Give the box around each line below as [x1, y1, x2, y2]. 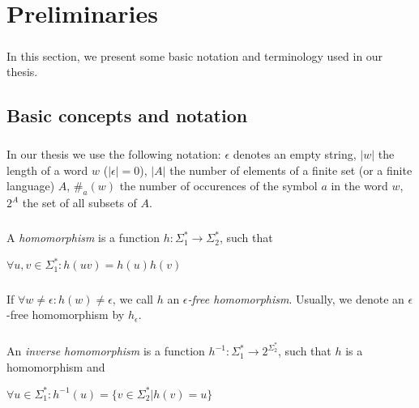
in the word [331, 177, 388, 194]
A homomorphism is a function [6, 229, 160, 246]
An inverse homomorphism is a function [6, 342, 205, 359]
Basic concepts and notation [6, 103, 248, 128]
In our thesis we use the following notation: [6, 146, 221, 163]
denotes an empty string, [233, 146, 357, 163]
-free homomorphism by [6, 306, 125, 323]
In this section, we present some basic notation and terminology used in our [6, 47, 383, 64]
